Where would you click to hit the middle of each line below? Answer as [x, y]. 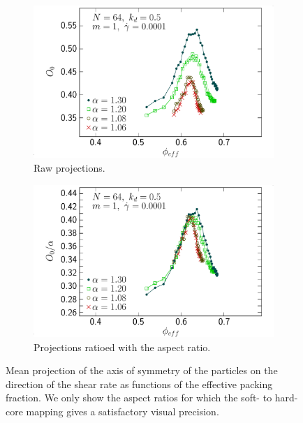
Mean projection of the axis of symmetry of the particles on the [142, 370]
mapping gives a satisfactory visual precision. [123, 411]
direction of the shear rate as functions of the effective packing [139, 384]
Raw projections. [69, 167]
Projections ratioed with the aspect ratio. [122, 347]
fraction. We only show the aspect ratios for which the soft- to [139, 398]
